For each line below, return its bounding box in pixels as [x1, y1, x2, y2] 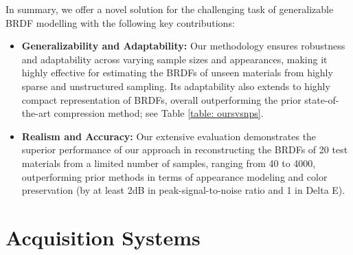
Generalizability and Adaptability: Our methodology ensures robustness [21, 38, 345, 53]
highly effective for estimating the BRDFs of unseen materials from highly [21, 65, 333, 80]
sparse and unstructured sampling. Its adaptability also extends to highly [21, 78, 330, 93]
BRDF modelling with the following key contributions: [5, 15, 235, 30]
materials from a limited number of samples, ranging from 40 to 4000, [21, 155, 316, 170]
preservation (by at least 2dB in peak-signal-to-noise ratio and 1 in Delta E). [21, 183, 345, 197]
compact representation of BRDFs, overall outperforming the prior [21, 92, 301, 107]
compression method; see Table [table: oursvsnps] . [54, 106, 264, 120]
